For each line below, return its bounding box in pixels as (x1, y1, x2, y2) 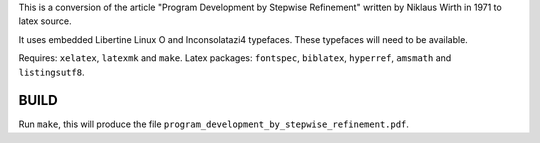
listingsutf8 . (18, 66, 85, 78)
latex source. (18, 15, 72, 27)
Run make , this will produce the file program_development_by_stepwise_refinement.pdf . (18, 118, 410, 130)
